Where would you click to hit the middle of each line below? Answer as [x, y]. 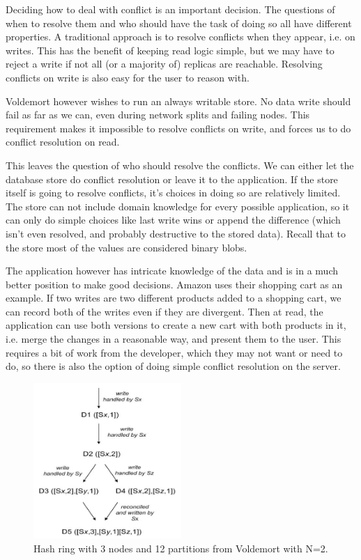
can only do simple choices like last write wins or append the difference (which [173, 220]
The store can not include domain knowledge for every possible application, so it [178, 206]
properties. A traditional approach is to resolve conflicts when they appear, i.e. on [180, 37]
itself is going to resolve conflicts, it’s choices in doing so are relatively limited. [173, 193]
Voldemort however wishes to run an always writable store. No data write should [178, 101]
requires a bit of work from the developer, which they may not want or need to [174, 352]
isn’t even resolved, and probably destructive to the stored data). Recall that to [176, 233]
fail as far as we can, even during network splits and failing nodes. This [158, 115]
